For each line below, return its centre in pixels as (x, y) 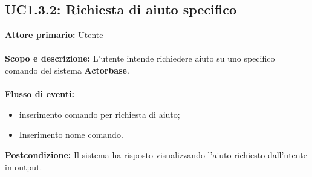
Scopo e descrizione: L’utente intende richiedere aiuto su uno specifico (140, 58)
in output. (24, 166)
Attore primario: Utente (54, 35)
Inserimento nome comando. (71, 134)
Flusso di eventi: (40, 94)
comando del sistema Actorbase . (67, 70)
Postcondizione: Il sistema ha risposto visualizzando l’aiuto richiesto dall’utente (156, 154)
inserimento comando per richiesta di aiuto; (99, 114)
